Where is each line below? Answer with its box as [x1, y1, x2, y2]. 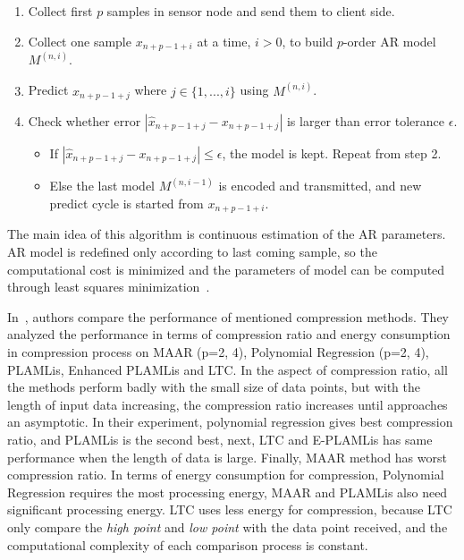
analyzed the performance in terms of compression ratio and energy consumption [7, 325, 451, 344]
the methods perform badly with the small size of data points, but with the [7, 378, 421, 396]
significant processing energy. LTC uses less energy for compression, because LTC [7, 500, 452, 519]
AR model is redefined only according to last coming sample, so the [7, 242, 377, 261]
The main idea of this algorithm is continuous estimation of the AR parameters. [7, 225, 446, 243]
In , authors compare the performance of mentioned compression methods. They [7, 307, 449, 326]
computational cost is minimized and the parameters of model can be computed [7, 259, 445, 278]
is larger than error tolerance [286, 111, 445, 130]
